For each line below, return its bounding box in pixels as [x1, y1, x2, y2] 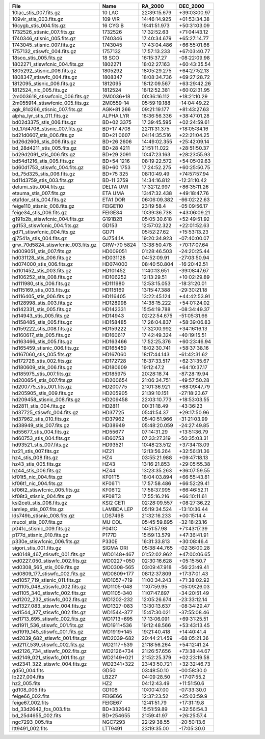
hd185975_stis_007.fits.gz [12, 370, 71, 377]
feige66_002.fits [12, 693, 50, 700]
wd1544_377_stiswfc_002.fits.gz [12, 609, 86, 616]
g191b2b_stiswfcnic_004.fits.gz [12, 216, 84, 222]
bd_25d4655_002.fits [12, 712, 61, 719]
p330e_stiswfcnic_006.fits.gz [12, 538, 80, 545]
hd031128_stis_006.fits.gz [12, 255, 72, 261]
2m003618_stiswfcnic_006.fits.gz [12, 93, 89, 100]
